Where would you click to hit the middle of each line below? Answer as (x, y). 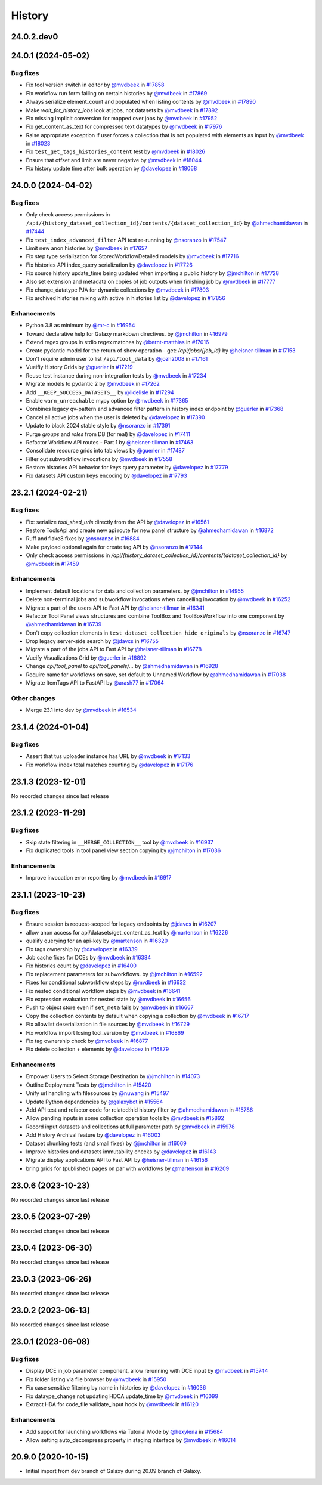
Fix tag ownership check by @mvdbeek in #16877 (87, 1041)
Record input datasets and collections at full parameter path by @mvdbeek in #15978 (130, 1127)
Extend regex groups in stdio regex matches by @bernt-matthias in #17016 (117, 342)
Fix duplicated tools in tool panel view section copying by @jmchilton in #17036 (123, 850)
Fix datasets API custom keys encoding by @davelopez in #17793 (106, 476)
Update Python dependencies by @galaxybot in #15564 (95, 1102)
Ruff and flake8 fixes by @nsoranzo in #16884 (83, 539)
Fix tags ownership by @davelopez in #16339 (82, 949)
